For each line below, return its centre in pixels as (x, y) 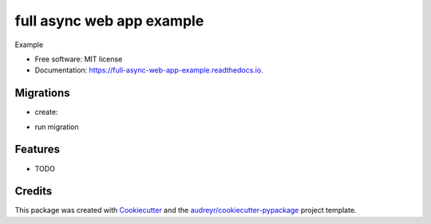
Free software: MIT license (79, 59)
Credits (34, 191)
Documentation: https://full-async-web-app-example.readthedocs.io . (149, 70)
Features (37, 149)
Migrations (43, 93)
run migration (57, 127)
